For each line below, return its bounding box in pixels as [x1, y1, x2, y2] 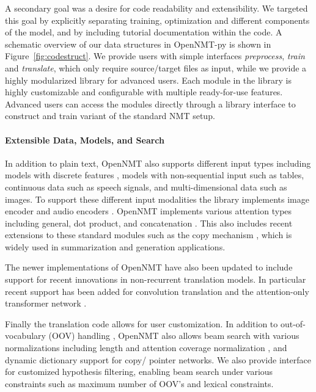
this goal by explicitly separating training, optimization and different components [5, 13, 310, 26]
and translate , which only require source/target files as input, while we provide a [5, 61, 307, 74]
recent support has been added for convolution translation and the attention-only [5, 285, 309, 297]
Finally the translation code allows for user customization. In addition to [5, 317, 278, 330]
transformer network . [5, 297, 87, 310]
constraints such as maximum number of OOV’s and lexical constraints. [5, 377, 274, 390]
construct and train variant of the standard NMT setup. [5, 109, 215, 122]
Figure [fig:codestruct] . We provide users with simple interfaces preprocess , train [5, 49, 305, 62]
